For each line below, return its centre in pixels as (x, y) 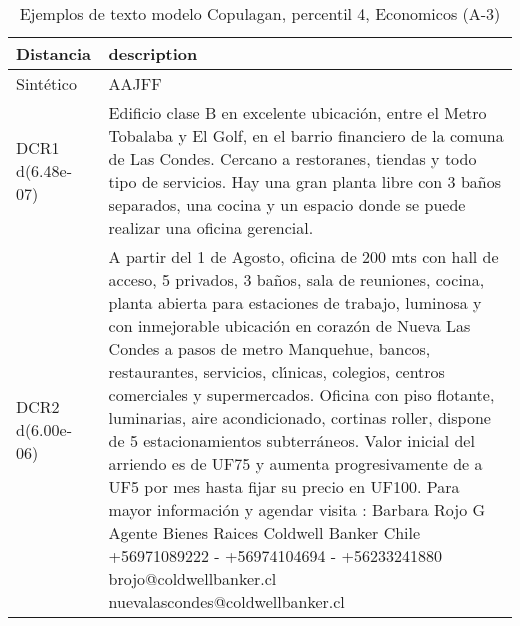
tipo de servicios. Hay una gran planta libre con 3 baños (305, 181)
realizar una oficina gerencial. (211, 227)
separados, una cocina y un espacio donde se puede (287, 204)
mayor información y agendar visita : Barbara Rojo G (297, 509)
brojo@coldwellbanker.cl (192, 578)
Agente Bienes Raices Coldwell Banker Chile (264, 532)
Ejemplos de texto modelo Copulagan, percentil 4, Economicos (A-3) (260, 13)
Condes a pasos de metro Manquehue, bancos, (269, 348)
